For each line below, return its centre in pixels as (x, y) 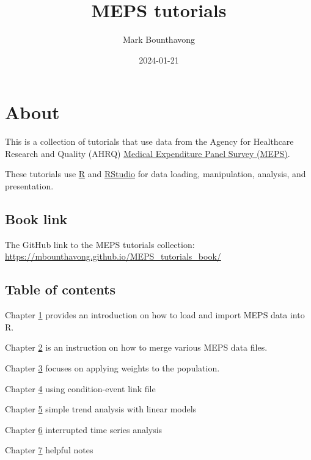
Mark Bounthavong (159, 39)
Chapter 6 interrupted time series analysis (84, 429)
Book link (36, 219)
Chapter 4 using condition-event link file (80, 388)
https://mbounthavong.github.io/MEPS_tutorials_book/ (113, 256)
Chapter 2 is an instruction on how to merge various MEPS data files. (136, 347)
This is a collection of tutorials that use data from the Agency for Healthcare (149, 141)
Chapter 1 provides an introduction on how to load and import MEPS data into (155, 315)
